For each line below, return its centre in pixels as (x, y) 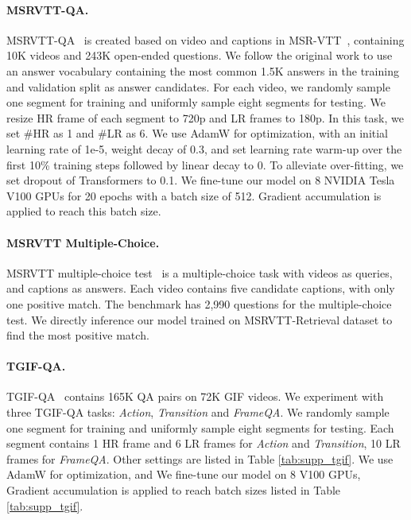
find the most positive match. (78, 335)
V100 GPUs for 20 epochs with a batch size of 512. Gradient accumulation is (194, 195)
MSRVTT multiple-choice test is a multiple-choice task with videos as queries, (200, 272)
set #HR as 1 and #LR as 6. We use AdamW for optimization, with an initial (198, 133)
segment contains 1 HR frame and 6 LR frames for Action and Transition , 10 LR (204, 443)
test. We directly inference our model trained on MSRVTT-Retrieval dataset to (200, 319)
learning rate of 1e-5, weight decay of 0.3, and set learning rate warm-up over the (204, 148)
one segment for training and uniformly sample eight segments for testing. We (196, 102)
